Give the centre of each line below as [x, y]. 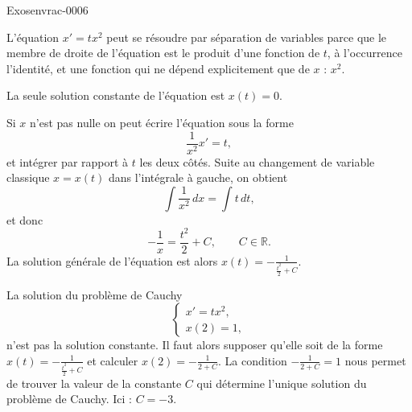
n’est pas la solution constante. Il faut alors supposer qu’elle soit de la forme [195, 345]
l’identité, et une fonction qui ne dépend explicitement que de [158, 68]
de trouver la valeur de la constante [94, 383]
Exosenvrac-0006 [47, 10]
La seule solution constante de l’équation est [116, 95]
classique [28, 177]
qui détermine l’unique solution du [282, 383]
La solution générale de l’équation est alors [112, 260]
